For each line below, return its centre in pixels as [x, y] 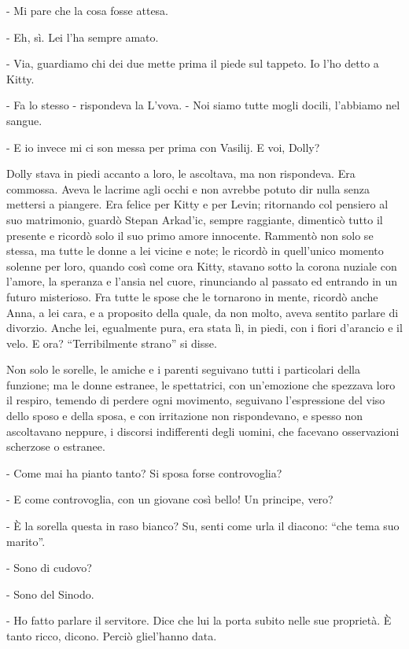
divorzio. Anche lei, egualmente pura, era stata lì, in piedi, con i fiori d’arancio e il [204, 328]
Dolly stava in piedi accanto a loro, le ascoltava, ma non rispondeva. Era [181, 173]
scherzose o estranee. [56, 446]
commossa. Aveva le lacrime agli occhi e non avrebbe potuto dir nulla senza [188, 188]
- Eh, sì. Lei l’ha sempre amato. [83, 37]
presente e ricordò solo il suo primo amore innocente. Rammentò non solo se [190, 235]
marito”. [26, 541]
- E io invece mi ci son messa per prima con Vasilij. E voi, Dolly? [163, 147]
